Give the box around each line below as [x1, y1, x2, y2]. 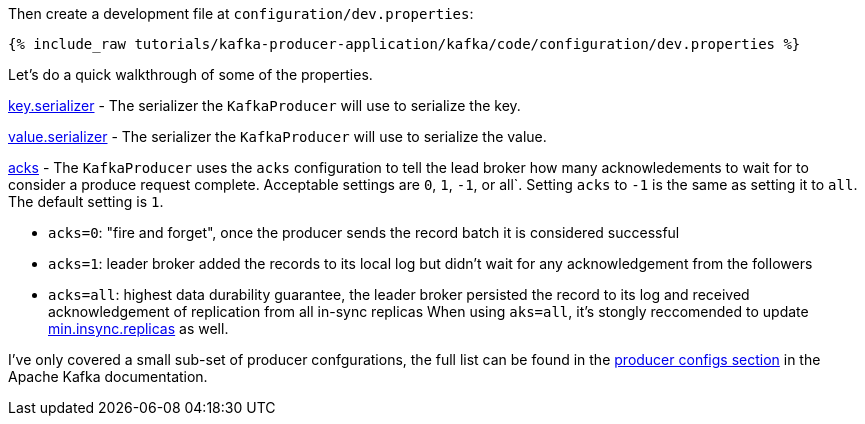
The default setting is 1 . [8, 193, 164, 210]
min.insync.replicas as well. [48, 320, 229, 337]
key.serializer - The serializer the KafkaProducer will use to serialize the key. [8, 97, 521, 114]
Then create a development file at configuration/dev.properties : [8, 5, 474, 22]
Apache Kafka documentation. [8, 368, 208, 385]
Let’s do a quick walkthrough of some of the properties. [8, 66, 373, 83]
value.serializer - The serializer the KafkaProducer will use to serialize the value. [8, 128, 547, 145]
